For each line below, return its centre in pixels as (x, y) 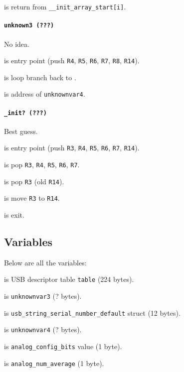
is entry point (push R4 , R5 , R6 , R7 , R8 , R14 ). (72, 61)
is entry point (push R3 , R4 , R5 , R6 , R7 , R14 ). (72, 148)
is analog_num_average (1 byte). (54, 363)
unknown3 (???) (29, 26)
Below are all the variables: (45, 262)
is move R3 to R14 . (32, 198)
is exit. (14, 215)
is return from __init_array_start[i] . (65, 6)
